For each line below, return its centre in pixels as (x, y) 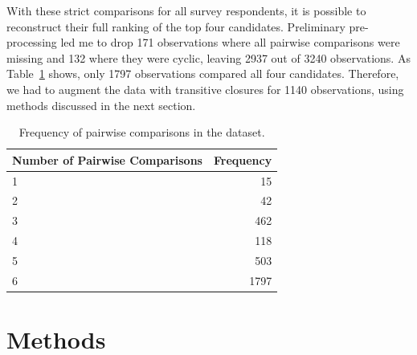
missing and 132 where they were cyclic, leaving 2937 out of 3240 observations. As (208, 57)
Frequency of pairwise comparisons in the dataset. (142, 132)
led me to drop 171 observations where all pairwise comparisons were (230, 42)
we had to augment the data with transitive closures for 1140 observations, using (205, 89)
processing (32, 42)
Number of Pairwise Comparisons (107, 159)
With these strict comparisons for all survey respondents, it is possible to (186, 10)
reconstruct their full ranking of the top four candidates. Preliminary (176, 26)
